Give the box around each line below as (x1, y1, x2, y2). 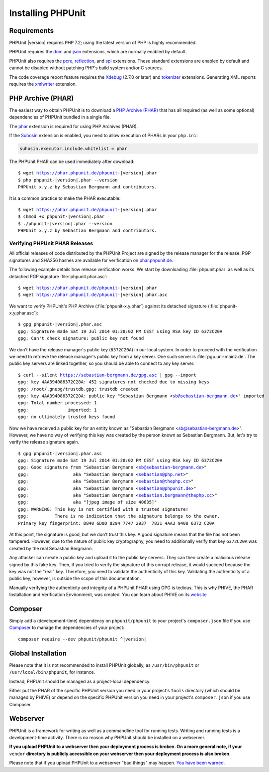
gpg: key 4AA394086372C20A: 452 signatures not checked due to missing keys (18, 379, 210, 385)
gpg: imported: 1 (18, 407, 97, 413)
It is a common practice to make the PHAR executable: (9, 195, 121, 201)
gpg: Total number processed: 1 (18, 400, 97, 406)
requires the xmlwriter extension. (9, 81, 77, 87)
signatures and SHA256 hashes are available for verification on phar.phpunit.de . (9, 257, 174, 263)
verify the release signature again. (9, 439, 80, 445)
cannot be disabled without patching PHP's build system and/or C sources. (9, 65, 163, 71)
